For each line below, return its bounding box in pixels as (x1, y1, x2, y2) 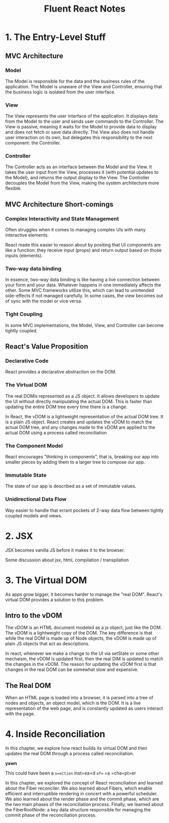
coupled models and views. (5, 512, 63, 518)
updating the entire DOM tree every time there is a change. (5, 404, 128, 410)
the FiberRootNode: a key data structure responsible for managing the (5, 807, 151, 813)
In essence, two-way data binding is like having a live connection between (5, 276, 160, 283)
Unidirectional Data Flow (5, 496, 67, 503)
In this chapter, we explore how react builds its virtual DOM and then (5, 745, 147, 751)
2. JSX (5, 530, 33, 542)
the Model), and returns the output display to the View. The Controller (5, 175, 150, 181)
